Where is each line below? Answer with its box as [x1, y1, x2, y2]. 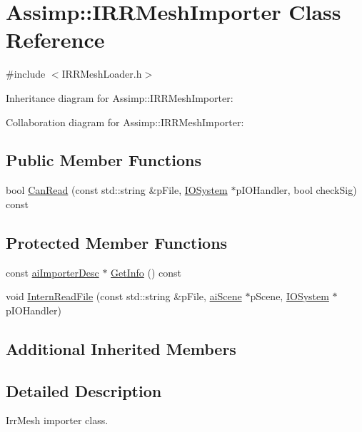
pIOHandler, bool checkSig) [236, 182, 357, 197]
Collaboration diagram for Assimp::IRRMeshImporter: [6, 114, 244, 129]
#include [6, 66, 46, 81]
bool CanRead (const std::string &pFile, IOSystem [6, 182, 228, 197]
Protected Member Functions [6, 231, 228, 253]
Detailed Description [6, 379, 162, 401]
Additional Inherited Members [6, 337, 236, 359]
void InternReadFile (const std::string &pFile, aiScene [6, 289, 242, 304]
